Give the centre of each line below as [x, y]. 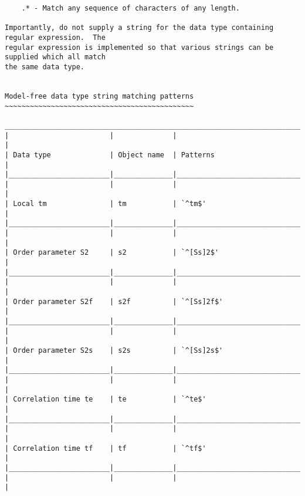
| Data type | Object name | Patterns [110, 155]
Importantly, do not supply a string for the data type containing [139, 28]
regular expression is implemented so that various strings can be [139, 47]
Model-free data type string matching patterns [99, 96]
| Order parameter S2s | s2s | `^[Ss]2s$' [114, 350]
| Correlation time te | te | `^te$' [106, 399]
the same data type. [45, 67]
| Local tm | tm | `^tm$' [106, 204]
